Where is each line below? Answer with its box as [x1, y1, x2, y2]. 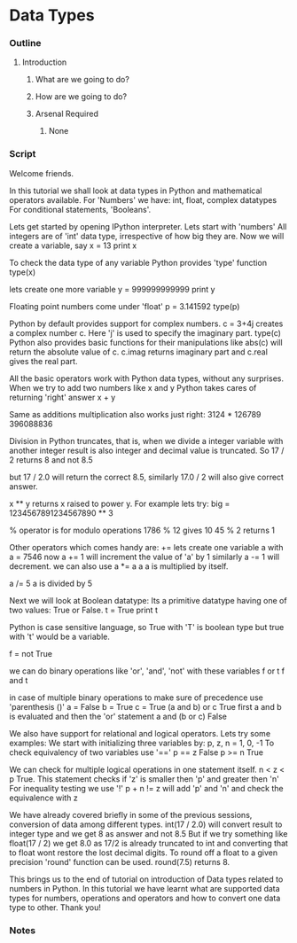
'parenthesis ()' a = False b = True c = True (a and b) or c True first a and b [9, 701, 282, 712]
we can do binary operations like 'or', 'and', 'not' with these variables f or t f [9, 666, 285, 676]
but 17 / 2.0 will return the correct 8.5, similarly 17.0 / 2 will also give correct [9, 471, 284, 482]
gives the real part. [9, 355, 78, 366]
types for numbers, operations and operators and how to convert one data [9, 892, 281, 903]
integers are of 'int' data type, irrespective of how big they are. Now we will [9, 230, 285, 241]
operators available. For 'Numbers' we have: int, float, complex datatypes [9, 194, 277, 205]
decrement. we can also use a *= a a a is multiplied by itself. [9, 560, 229, 572]
